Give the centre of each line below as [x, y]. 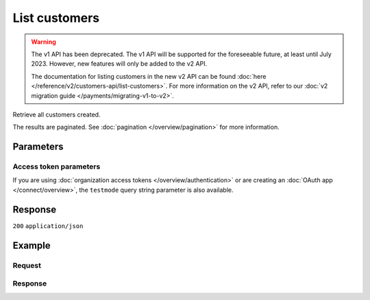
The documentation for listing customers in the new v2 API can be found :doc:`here [149, 76]
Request [27, 265]
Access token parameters [57, 166]
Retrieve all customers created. [57, 114]
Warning [44, 42]
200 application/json [48, 226]
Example [32, 246]
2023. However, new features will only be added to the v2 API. [119, 64]
